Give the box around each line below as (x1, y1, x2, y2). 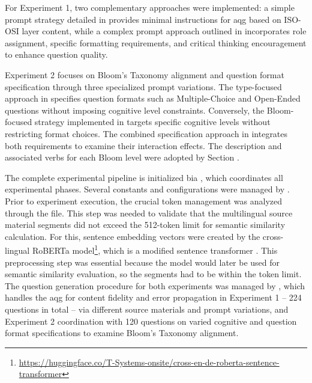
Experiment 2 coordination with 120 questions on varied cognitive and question (5, 314, 297, 327)
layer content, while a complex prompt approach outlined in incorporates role (22, 25, 307, 37)
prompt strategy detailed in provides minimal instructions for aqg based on (5, 13, 281, 25)
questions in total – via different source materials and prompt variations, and (5, 302, 289, 315)
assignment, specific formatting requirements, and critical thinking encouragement (5, 36, 307, 49)
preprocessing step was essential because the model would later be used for (5, 256, 280, 268)
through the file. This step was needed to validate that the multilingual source (5, 206, 293, 219)
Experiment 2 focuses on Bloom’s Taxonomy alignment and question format (5, 68, 284, 81)
